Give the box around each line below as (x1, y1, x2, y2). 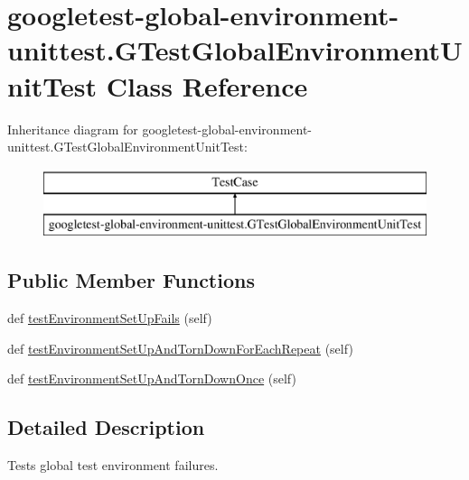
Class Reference (106, 67, 308, 104)
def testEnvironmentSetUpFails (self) (7, 309, 212, 328)
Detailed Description (7, 413, 205, 441)
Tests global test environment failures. (7, 456, 219, 475)
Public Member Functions (7, 266, 255, 294)
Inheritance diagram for (7, 119, 138, 138)
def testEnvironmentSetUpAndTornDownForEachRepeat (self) (7, 338, 353, 357)
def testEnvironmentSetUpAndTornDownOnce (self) (7, 369, 296, 388)
